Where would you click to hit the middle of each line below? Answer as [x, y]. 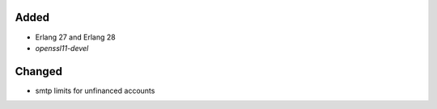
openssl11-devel [62, 48]
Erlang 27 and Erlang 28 [76, 37]
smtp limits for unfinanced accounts [95, 90]
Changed [38, 71]
